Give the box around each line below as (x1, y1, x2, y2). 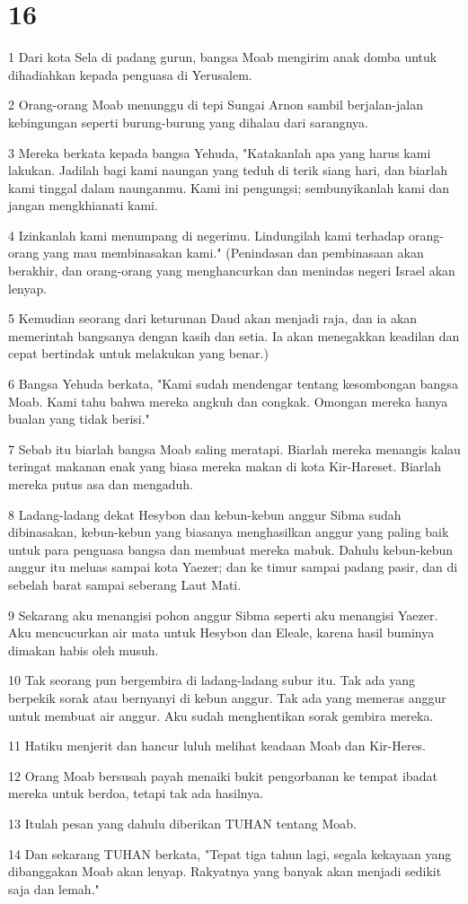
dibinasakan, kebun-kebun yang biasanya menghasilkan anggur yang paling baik (8, 522, 449, 541)
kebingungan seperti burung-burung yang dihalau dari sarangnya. (8, 112, 369, 131)
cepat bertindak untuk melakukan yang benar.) (8, 344, 269, 363)
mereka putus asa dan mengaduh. (8, 475, 193, 493)
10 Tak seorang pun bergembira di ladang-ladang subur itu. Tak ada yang (8, 671, 416, 689)
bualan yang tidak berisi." (8, 409, 150, 428)
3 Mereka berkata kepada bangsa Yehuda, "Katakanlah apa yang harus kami (8, 143, 431, 162)
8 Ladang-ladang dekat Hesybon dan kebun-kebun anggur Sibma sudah (8, 505, 402, 523)
